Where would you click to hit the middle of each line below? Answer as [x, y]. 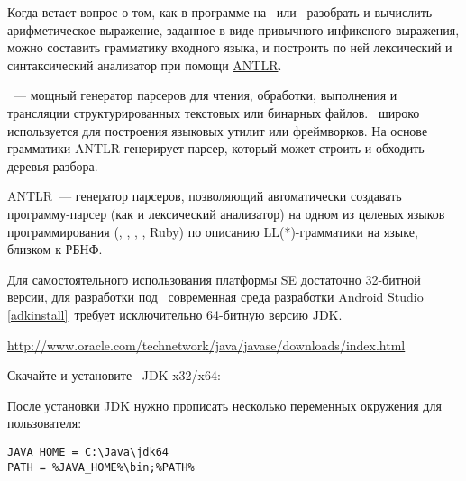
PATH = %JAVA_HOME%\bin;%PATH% [101, 467]
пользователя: [45, 423]
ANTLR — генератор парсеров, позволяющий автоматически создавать [205, 196]
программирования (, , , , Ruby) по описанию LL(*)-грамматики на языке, [213, 231]
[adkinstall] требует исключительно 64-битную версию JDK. [175, 314]
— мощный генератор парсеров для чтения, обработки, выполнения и [205, 95]
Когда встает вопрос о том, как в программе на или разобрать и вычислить [220, 12]
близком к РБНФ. [55, 249]
